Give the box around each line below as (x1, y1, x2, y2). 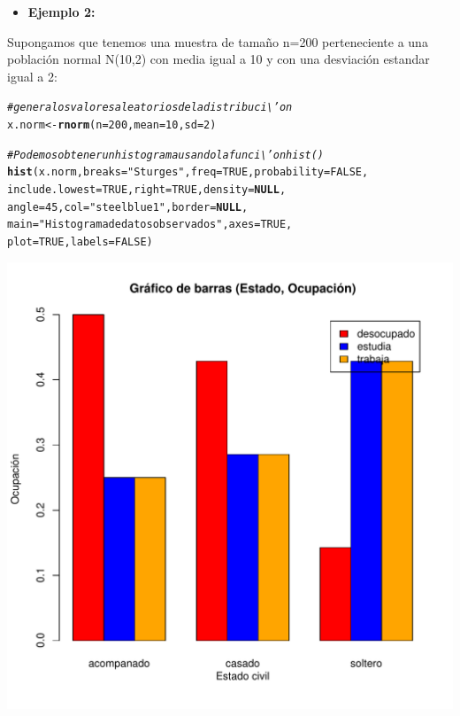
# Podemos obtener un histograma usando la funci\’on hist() (7, 148, 325, 161)
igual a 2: (7, 66, 57, 85)
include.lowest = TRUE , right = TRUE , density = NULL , (7, 183, 287, 196)
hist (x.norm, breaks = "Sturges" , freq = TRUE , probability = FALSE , (7, 166, 369, 179)
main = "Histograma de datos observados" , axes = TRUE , (7, 218, 293, 231)
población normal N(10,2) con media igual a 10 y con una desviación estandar (7, 50, 430, 68)
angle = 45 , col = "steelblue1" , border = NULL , (7, 200, 249, 214)
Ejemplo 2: (27, 3, 96, 20)
